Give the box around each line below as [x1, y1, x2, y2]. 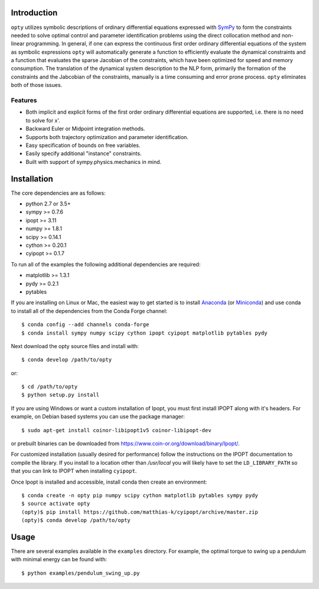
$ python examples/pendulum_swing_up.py [21, 569, 140, 577]
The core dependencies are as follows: [11, 189, 106, 197]
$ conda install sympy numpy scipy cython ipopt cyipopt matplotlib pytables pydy [21, 329, 268, 336]
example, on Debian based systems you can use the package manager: [11, 413, 185, 420]
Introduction [11, 8, 58, 18]
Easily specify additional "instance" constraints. [25, 150, 142, 157]
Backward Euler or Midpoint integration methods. [25, 125, 145, 133]
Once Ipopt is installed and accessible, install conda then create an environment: [11, 478, 207, 485]
